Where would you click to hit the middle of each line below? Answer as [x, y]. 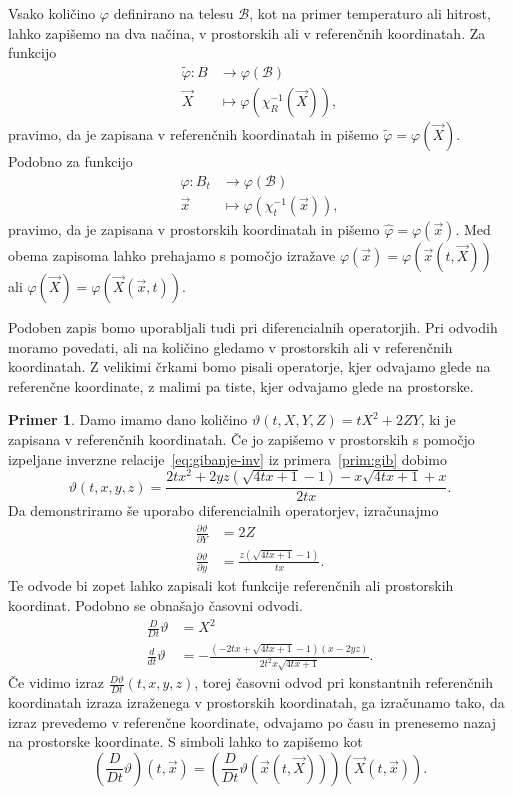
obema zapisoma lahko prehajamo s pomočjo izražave [172, 254]
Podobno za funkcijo [70, 161]
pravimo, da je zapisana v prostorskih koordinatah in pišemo [194, 228]
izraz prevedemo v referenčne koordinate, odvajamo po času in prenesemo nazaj [252, 721]
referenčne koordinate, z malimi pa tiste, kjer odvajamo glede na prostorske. [241, 385]
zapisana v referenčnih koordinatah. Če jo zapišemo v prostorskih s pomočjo [241, 438]
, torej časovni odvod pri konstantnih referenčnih [343, 682]
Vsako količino [52, 13]
